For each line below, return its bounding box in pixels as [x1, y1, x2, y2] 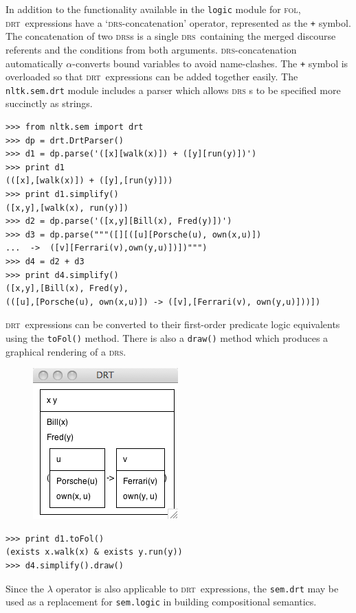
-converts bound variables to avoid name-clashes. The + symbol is [72, 56, 348, 70]
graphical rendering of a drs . [5, 344, 126, 358]
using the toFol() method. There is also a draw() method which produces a [5, 330, 329, 345]
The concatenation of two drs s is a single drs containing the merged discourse [5, 29, 336, 43]
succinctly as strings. [5, 96, 93, 111]
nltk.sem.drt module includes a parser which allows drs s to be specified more [5, 82, 341, 97]
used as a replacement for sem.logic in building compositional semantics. [5, 594, 317, 609]
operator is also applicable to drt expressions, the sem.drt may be [56, 581, 339, 595]
